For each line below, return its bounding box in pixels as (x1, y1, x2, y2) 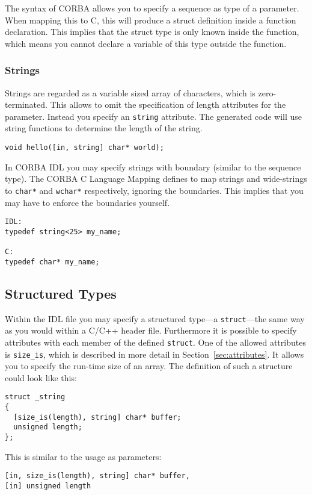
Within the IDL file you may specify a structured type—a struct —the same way (5, 312, 305, 325)
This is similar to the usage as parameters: (5, 450, 162, 462)
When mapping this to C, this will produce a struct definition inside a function (5, 13, 296, 26)
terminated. (5, 98, 47, 111)
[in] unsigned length (5, 481, 91, 490)
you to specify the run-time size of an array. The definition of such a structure (5, 360, 293, 372)
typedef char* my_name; (5, 257, 100, 266)
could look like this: (5, 371, 77, 384)
